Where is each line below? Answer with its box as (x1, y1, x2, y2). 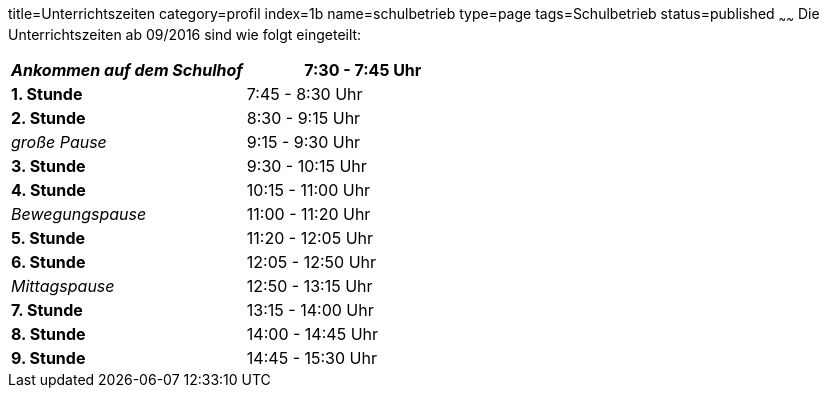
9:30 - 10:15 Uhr (246, 155, 367, 176)
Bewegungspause (11, 203, 147, 224)
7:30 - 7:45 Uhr (304, 59, 422, 80)
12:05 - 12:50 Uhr (246, 251, 377, 272)
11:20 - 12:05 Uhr (246, 227, 374, 248)
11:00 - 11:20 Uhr (246, 203, 371, 224)
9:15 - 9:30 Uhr (246, 131, 361, 152)
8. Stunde (11, 323, 86, 344)
